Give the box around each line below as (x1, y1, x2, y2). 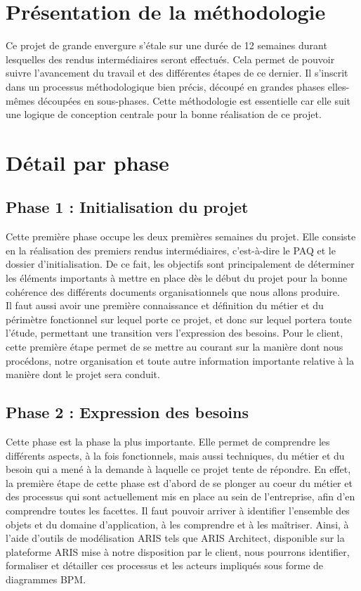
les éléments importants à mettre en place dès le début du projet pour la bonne (6, 271, 348, 285)
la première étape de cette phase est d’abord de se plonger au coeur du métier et (6, 475, 353, 490)
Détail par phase (6, 148, 169, 176)
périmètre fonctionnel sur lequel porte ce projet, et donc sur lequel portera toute (6, 311, 352, 326)
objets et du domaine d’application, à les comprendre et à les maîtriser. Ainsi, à (6, 517, 349, 531)
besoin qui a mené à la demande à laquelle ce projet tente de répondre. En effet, (6, 462, 351, 476)
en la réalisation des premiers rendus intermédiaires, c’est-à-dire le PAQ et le (6, 242, 336, 257)
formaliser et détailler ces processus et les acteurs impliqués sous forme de (6, 558, 324, 573)
